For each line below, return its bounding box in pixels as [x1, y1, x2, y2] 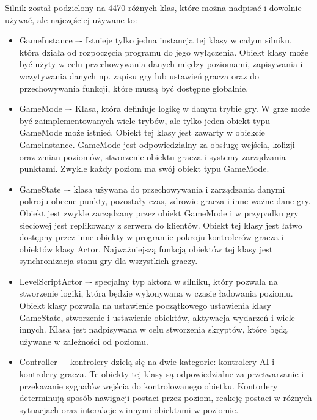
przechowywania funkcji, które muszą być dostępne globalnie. [19, 81, 249, 94]
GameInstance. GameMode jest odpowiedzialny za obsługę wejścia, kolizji [19, 138, 295, 150]
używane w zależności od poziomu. [19, 334, 149, 347]
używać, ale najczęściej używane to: [5, 13, 137, 26]
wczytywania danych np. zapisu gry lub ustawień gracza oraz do [19, 69, 260, 82]
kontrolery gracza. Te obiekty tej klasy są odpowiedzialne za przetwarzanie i [19, 367, 304, 380]
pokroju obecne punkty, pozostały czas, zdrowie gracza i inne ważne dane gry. [19, 194, 311, 207]
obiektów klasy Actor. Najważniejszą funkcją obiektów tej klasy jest [19, 242, 273, 255]
